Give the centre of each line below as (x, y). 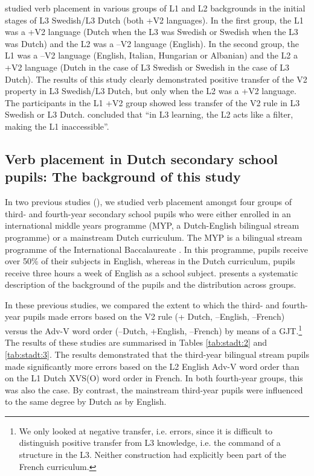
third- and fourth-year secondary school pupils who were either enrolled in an (148, 213)
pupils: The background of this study (123, 176)
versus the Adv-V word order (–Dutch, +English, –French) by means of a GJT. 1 (154, 330)
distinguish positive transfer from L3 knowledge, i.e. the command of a (150, 443)
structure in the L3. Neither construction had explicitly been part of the (152, 455)
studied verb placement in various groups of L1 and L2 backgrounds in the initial (155, 8)
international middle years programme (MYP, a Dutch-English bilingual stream (152, 225)
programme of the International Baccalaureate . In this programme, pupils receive (156, 249)
